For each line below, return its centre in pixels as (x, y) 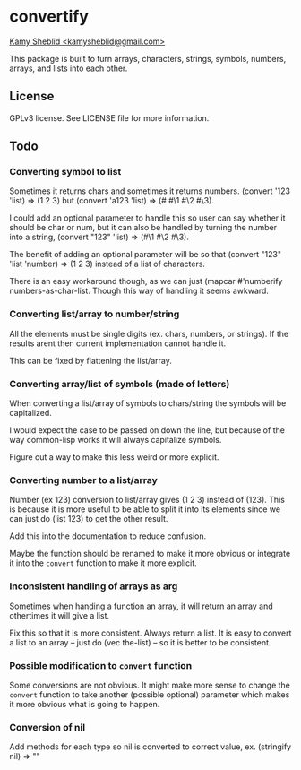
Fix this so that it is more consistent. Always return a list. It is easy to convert (150, 633)
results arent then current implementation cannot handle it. (118, 343)
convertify (49, 17)
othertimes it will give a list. (60, 615)
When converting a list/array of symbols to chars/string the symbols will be (148, 403)
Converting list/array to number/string (95, 314)
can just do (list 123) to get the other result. (89, 519)
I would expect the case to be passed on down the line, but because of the (147, 430)
